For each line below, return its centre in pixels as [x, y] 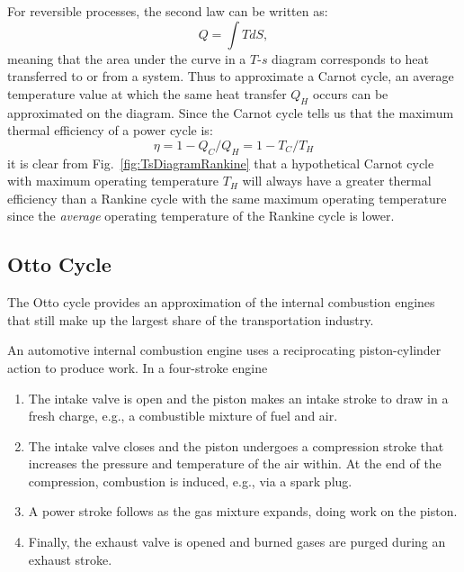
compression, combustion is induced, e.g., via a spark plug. [190, 481]
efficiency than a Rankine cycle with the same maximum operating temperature [227, 198]
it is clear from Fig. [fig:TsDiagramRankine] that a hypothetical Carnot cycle [221, 163]
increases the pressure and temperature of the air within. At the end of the [235, 463]
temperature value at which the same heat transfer [147, 93]
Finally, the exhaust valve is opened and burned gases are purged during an [237, 542]
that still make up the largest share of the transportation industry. [191, 319]
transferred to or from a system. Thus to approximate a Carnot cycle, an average [231, 76]
